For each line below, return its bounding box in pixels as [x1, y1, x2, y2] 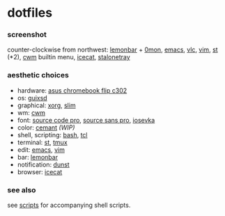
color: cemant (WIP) [17, 123, 75, 132]
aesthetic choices [7, 70, 70, 80]
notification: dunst [17, 160, 70, 169]
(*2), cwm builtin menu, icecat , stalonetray [7, 53, 130, 61]
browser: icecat [17, 167, 63, 176]
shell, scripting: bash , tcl [17, 130, 88, 139]
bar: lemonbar [17, 153, 58, 161]
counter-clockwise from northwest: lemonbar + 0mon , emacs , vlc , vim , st [7, 45, 218, 54]
